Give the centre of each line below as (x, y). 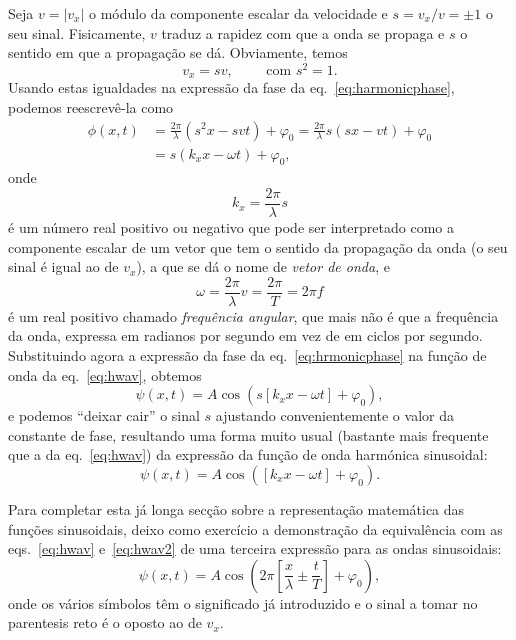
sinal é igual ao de (63, 266)
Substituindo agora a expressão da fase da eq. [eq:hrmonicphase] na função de (247, 355)
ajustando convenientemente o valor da (334, 415)
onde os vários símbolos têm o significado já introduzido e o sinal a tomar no (243, 602)
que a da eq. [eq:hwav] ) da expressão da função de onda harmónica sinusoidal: (248, 454)
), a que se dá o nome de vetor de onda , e (263, 266)
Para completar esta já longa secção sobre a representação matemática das (236, 509)
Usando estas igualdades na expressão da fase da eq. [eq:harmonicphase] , (231, 87)
